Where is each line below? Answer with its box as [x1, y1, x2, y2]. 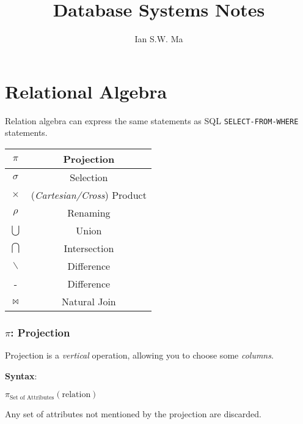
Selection [70, 169, 108, 184]
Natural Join [61, 294, 116, 308]
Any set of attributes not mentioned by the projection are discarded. [5, 407, 262, 420]
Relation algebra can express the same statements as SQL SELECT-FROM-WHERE [5, 114, 299, 127]
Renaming [67, 205, 111, 220]
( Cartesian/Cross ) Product [31, 187, 147, 202]
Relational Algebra [5, 78, 167, 103]
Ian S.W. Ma [134, 32, 183, 45]
